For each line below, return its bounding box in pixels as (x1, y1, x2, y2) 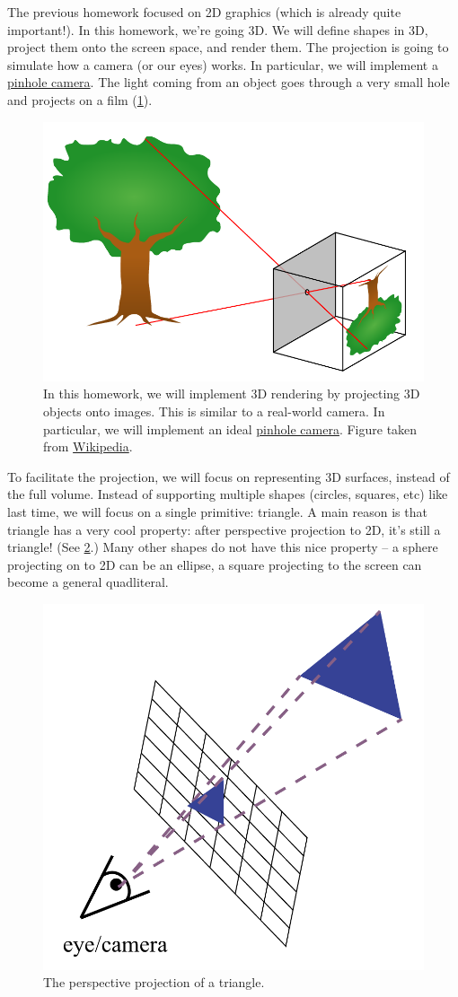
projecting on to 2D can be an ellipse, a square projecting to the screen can (7, 555, 422, 573)
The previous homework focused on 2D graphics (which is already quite (7, 3, 401, 21)
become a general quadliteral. (7, 573, 169, 591)
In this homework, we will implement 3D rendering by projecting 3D (43, 384, 420, 403)
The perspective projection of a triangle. (43, 973, 265, 992)
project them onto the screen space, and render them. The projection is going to (7, 38, 449, 57)
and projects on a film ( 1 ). (7, 90, 153, 109)
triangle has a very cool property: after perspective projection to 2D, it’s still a (7, 520, 441, 538)
